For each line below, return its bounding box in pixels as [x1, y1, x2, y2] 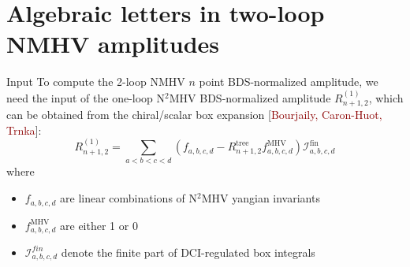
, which [368, 89, 404, 106]
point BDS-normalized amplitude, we [199, 73, 378, 90]
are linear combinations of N [60, 190, 198, 206]
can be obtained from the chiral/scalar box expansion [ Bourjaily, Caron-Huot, [6, 106, 382, 123]
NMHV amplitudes [6, 28, 220, 60]
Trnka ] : [6, 121, 42, 138]
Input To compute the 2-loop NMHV [6, 73, 185, 90]
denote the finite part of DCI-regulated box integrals [61, 243, 315, 260]
